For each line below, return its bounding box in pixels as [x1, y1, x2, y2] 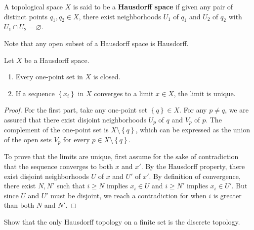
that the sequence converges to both [4, 161, 113, 172]
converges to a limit [94, 88, 154, 98]
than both [4, 200, 35, 210]
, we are [225, 105, 249, 115]
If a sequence [15, 88, 55, 98]
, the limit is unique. [173, 88, 236, 98]
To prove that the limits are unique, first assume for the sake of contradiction [4, 151, 239, 162]
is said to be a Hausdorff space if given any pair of [73, 1, 233, 11]
